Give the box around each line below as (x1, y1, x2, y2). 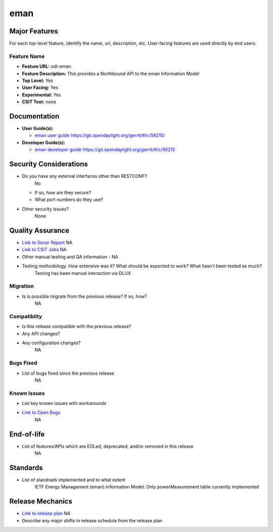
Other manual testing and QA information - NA (22, 254, 118, 260)
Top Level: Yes (22, 77, 53, 84)
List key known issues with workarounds (22, 400, 107, 406)
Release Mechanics (9, 497, 73, 506)
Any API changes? (22, 331, 60, 337)
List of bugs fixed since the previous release (22, 370, 115, 376)
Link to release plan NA (22, 510, 71, 516)
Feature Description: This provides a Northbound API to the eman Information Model (22, 70, 200, 76)
